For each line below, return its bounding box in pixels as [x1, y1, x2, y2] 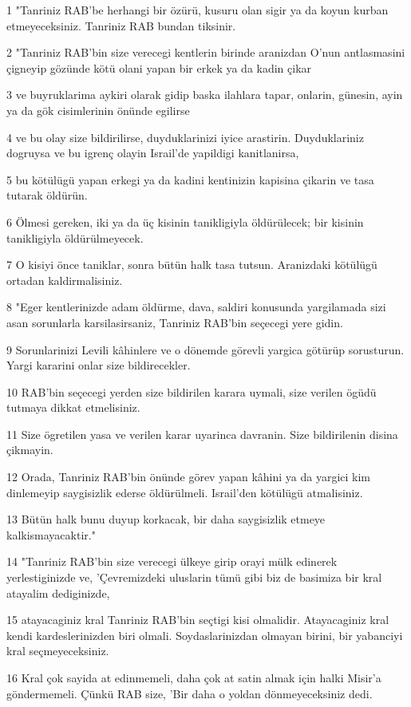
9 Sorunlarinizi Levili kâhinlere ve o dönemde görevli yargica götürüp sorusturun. [6, 341, 405, 357]
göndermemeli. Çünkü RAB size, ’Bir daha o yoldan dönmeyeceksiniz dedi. [6, 685, 373, 701]
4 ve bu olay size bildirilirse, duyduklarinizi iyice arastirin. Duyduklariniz [6, 128, 364, 145]
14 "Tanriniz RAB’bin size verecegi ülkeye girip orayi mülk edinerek [6, 553, 338, 570]
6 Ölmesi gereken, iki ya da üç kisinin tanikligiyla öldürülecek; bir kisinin [6, 213, 364, 230]
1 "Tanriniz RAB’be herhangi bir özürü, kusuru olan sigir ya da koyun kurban [6, 2, 389, 18]
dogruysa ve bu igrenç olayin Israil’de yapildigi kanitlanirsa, [6, 144, 299, 161]
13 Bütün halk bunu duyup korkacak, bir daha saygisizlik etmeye [6, 511, 326, 527]
